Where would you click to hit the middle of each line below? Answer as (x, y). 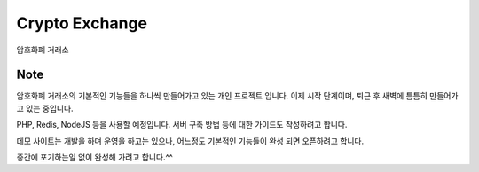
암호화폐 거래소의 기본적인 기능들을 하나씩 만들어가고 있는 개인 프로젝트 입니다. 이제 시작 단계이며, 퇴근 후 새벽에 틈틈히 (222, 96)
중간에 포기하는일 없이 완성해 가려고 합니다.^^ (94, 157)
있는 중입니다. (50, 108)
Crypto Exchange (82, 23)
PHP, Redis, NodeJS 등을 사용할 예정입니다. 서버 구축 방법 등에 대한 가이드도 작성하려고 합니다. (182, 125)
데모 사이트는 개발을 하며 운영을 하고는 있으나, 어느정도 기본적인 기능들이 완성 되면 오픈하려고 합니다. (190, 141)
